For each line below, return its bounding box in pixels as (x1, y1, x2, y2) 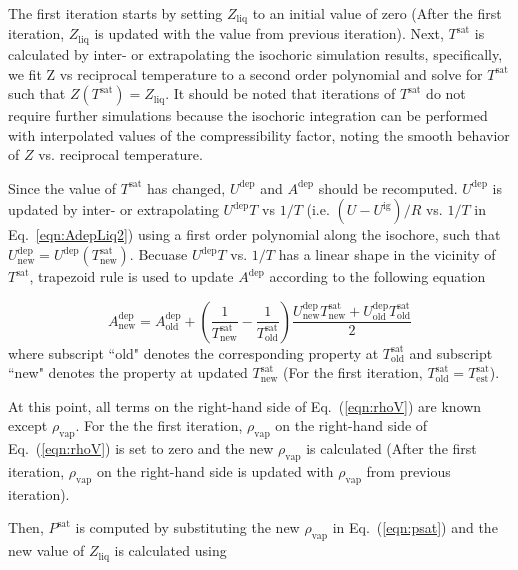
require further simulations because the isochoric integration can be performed (8, 105, 488, 126)
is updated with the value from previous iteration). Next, (94, 23, 444, 44)
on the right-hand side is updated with (96, 461, 334, 482)
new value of (8, 540, 85, 561)
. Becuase (129, 244, 188, 265)
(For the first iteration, (283, 362, 423, 383)
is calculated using (114, 540, 227, 561)
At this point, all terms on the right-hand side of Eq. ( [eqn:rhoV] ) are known (8, 395, 482, 416)
